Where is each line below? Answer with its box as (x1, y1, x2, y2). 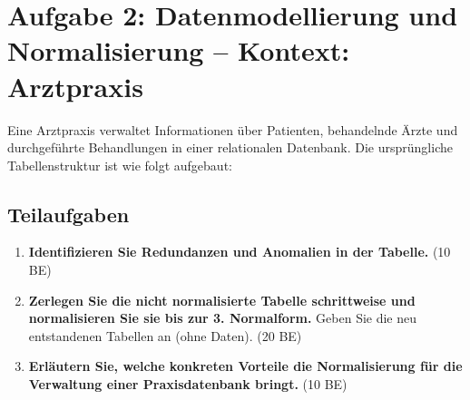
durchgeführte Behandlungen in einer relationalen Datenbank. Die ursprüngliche (7, 138, 453, 157)
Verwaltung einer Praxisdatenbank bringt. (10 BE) (28, 375, 348, 394)
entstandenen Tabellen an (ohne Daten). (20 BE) (28, 326, 302, 345)
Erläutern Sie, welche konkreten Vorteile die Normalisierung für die (28, 356, 463, 376)
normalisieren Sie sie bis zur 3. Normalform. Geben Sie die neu (28, 308, 417, 327)
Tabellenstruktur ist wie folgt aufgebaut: (7, 155, 232, 174)
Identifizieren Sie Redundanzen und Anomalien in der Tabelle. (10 (28, 242, 451, 261)
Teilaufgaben (7, 200, 130, 228)
